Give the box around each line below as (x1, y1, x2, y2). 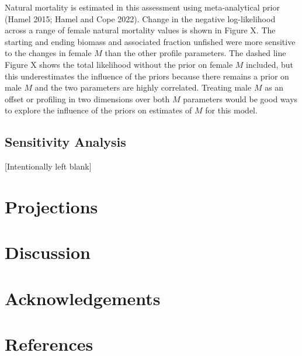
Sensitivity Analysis (5, 133, 126, 151)
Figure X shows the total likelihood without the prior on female (5, 58, 233, 70)
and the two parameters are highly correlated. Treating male (34, 81, 252, 94)
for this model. (205, 104, 258, 116)
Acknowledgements (5, 286, 161, 310)
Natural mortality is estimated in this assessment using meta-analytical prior (5, 1, 280, 13)
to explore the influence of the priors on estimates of (5, 104, 192, 116)
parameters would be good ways (183, 92, 298, 105)
